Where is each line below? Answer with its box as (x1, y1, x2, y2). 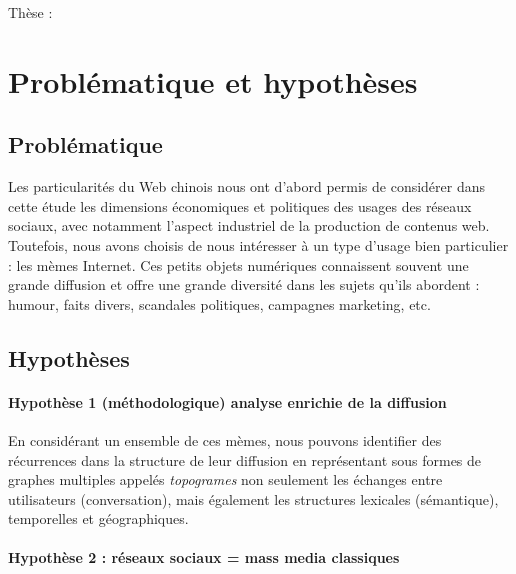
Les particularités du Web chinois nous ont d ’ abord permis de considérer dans (8, 176, 486, 197)
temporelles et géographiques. (8, 508, 189, 529)
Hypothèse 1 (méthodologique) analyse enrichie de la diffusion (8, 391, 447, 412)
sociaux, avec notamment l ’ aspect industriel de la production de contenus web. (8, 215, 490, 236)
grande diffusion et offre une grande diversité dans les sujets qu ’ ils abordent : (8, 274, 480, 295)
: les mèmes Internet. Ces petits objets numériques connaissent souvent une (8, 254, 469, 275)
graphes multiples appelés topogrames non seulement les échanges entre (8, 469, 443, 490)
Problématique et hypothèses (8, 60, 418, 101)
